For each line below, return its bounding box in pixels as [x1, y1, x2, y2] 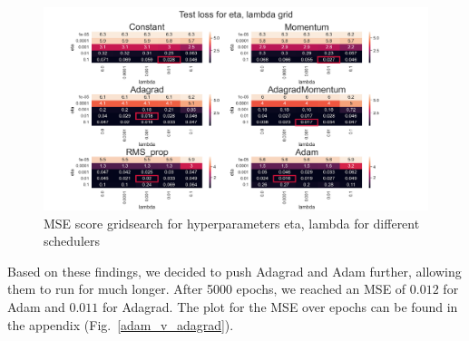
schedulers [44, 231, 101, 250]
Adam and [7, 297, 65, 316]
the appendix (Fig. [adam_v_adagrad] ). [7, 315, 234, 334]
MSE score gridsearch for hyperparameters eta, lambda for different [44, 213, 420, 232]
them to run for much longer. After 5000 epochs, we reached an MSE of [7, 279, 406, 298]
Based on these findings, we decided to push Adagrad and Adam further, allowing [7, 261, 462, 280]
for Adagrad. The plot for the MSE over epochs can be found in [103, 297, 458, 316]
